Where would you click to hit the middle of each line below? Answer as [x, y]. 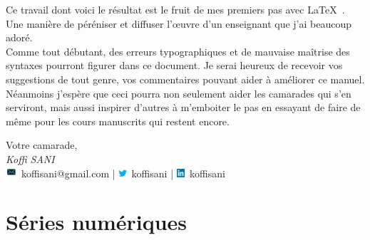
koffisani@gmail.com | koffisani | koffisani [123, 173]
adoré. [19, 37]
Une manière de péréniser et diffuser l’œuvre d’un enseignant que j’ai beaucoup [179, 23]
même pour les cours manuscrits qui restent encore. [118, 121]
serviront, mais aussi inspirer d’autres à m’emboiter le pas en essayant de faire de [183, 107]
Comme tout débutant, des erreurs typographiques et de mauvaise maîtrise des [178, 51]
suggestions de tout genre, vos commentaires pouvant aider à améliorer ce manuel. [185, 79]
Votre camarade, [42, 145]
